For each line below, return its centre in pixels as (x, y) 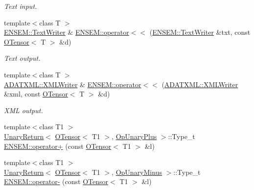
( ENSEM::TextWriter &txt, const (200, 32)
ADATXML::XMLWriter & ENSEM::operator (73, 84)
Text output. (22, 58)
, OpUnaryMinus (137, 172)
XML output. (23, 110)
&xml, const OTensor (36, 94)
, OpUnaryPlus (134, 136)
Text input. (21, 6)
